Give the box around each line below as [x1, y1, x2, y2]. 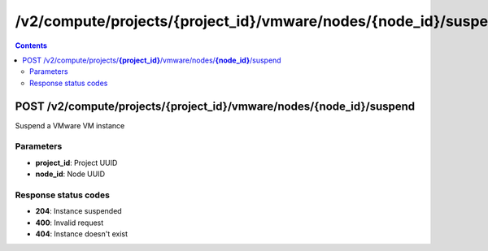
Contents [15, 41, 48, 50]
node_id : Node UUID [35, 169, 106, 179]
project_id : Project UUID [35, 158, 118, 167]
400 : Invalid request [35, 218, 104, 227]
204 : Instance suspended [35, 206, 122, 216]
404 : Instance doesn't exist [35, 229, 129, 239]
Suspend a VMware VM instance [15, 120, 125, 130]
